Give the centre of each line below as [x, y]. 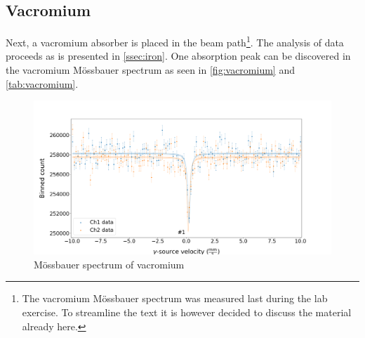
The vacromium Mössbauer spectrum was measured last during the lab [175, 298]
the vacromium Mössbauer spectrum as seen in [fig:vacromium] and [150, 70]
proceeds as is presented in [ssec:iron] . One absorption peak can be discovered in [178, 56]
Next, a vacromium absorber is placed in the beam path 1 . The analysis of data [175, 41]
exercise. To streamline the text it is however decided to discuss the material [187, 312]
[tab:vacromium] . [42, 83]
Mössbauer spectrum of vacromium [109, 264]
